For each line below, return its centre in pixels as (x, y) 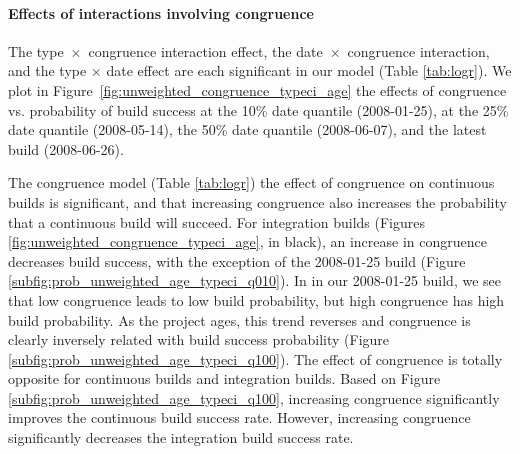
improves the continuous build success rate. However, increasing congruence (239, 417)
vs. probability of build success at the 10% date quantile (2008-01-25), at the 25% (258, 109)
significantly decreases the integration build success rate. (181, 437)
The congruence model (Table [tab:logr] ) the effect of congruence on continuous (251, 182)
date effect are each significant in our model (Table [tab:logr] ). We (309, 70)
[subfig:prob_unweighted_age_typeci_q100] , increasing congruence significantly (254, 397)
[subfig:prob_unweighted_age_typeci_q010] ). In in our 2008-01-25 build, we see (254, 280)
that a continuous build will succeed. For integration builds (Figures (216, 221)
